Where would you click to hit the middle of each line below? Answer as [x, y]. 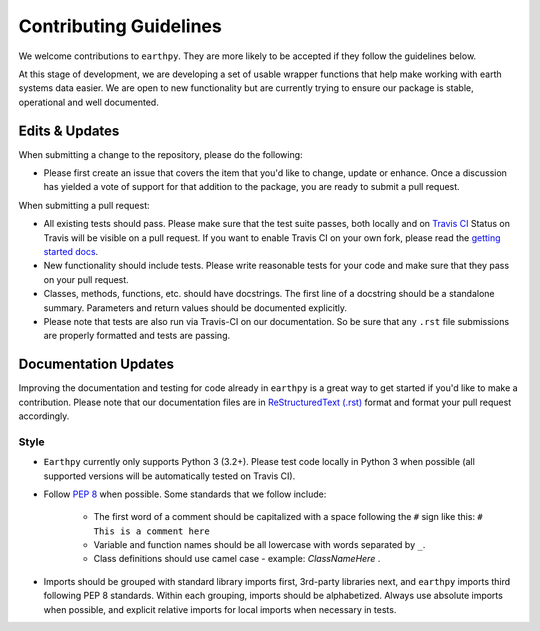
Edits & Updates [69, 130]
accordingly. [44, 416]
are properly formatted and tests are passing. [137, 336]
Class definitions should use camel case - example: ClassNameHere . [237, 559]
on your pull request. [86, 279]
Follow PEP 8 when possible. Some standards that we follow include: [185, 494]
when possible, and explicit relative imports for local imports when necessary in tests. [220, 609]
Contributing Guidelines [120, 26]
